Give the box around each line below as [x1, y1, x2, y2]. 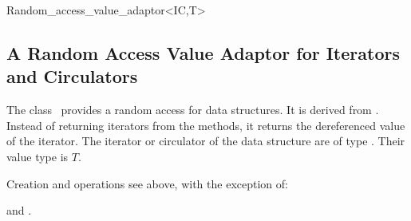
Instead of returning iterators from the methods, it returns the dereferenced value [6, 116, 405, 133]
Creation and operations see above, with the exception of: [6, 175, 288, 191]
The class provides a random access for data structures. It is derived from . [6, 101, 379, 118]
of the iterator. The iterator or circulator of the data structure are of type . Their [6, 132, 405, 149]
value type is [6, 148, 69, 164]
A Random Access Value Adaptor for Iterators [6, 40, 400, 65]
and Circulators [6, 64, 138, 89]
